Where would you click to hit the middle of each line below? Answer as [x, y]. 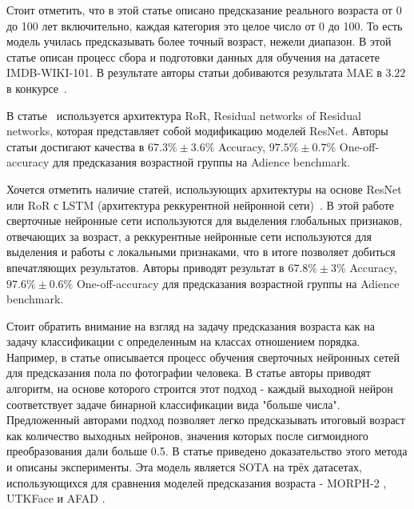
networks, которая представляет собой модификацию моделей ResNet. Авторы [197, 131]
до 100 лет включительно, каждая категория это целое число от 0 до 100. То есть [205, 25]
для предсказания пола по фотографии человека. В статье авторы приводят [189, 373]
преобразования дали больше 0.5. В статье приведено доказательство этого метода [207, 451]
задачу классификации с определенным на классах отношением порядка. [183, 341]
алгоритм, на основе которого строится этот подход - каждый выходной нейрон [200, 389]
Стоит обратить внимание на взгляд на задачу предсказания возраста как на [191, 325]
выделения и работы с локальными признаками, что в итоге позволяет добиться [201, 252]
